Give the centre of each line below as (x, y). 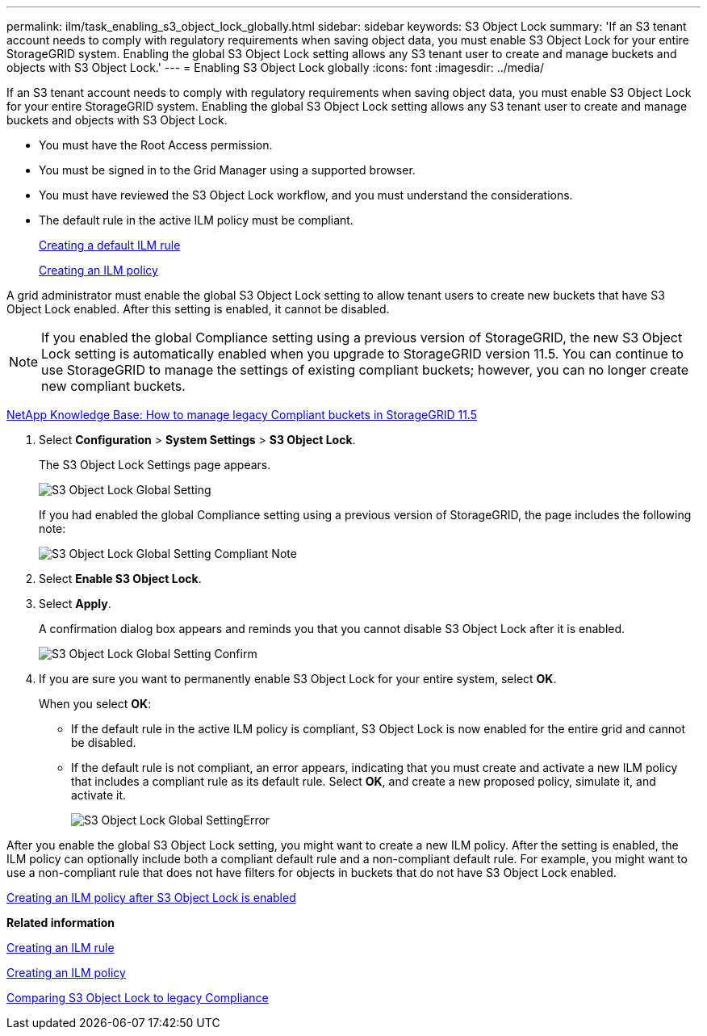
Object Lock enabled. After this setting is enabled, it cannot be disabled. (198, 309)
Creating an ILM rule (61, 948)
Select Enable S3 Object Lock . (120, 579)
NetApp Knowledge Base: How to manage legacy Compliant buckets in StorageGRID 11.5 (242, 415)
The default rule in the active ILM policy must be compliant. (196, 220)
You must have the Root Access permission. (156, 145)
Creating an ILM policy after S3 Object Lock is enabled (151, 898)
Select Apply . (75, 604)
